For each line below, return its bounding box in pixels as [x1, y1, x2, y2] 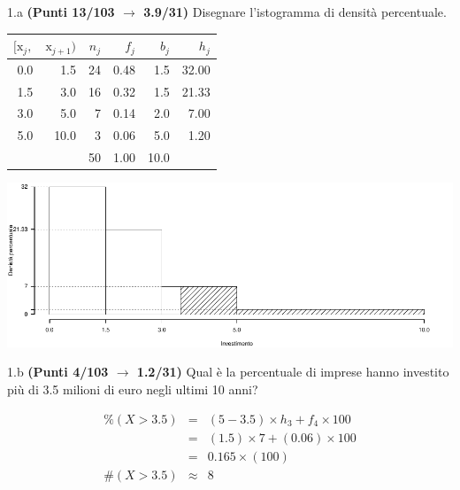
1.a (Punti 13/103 [7, 3, 115, 20]
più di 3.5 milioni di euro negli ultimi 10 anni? [7, 380, 258, 399]
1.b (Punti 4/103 [7, 362, 109, 381]
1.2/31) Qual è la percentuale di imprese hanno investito [136, 362, 449, 381]
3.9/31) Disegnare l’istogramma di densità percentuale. [143, 3, 447, 20]
